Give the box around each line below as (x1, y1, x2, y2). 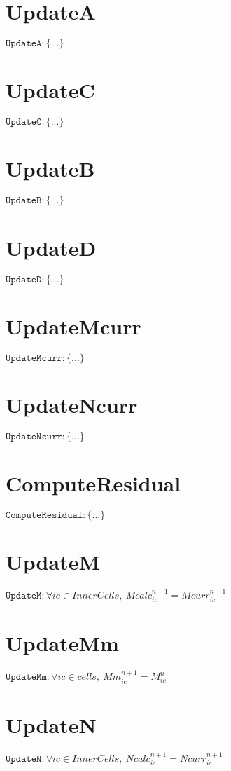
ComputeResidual (6, 468, 181, 497)
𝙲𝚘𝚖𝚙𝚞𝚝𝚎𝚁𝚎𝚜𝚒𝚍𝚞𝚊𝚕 (6, 510, 83, 520)
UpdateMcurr (6, 311, 141, 340)
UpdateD (6, 233, 97, 261)
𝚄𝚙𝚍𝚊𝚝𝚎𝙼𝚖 (6, 672, 47, 683)
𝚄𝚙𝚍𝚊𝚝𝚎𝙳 (6, 274, 42, 285)
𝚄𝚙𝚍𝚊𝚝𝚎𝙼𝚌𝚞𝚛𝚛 (6, 353, 62, 363)
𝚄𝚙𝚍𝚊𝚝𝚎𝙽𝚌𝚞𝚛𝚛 (6, 431, 62, 442)
